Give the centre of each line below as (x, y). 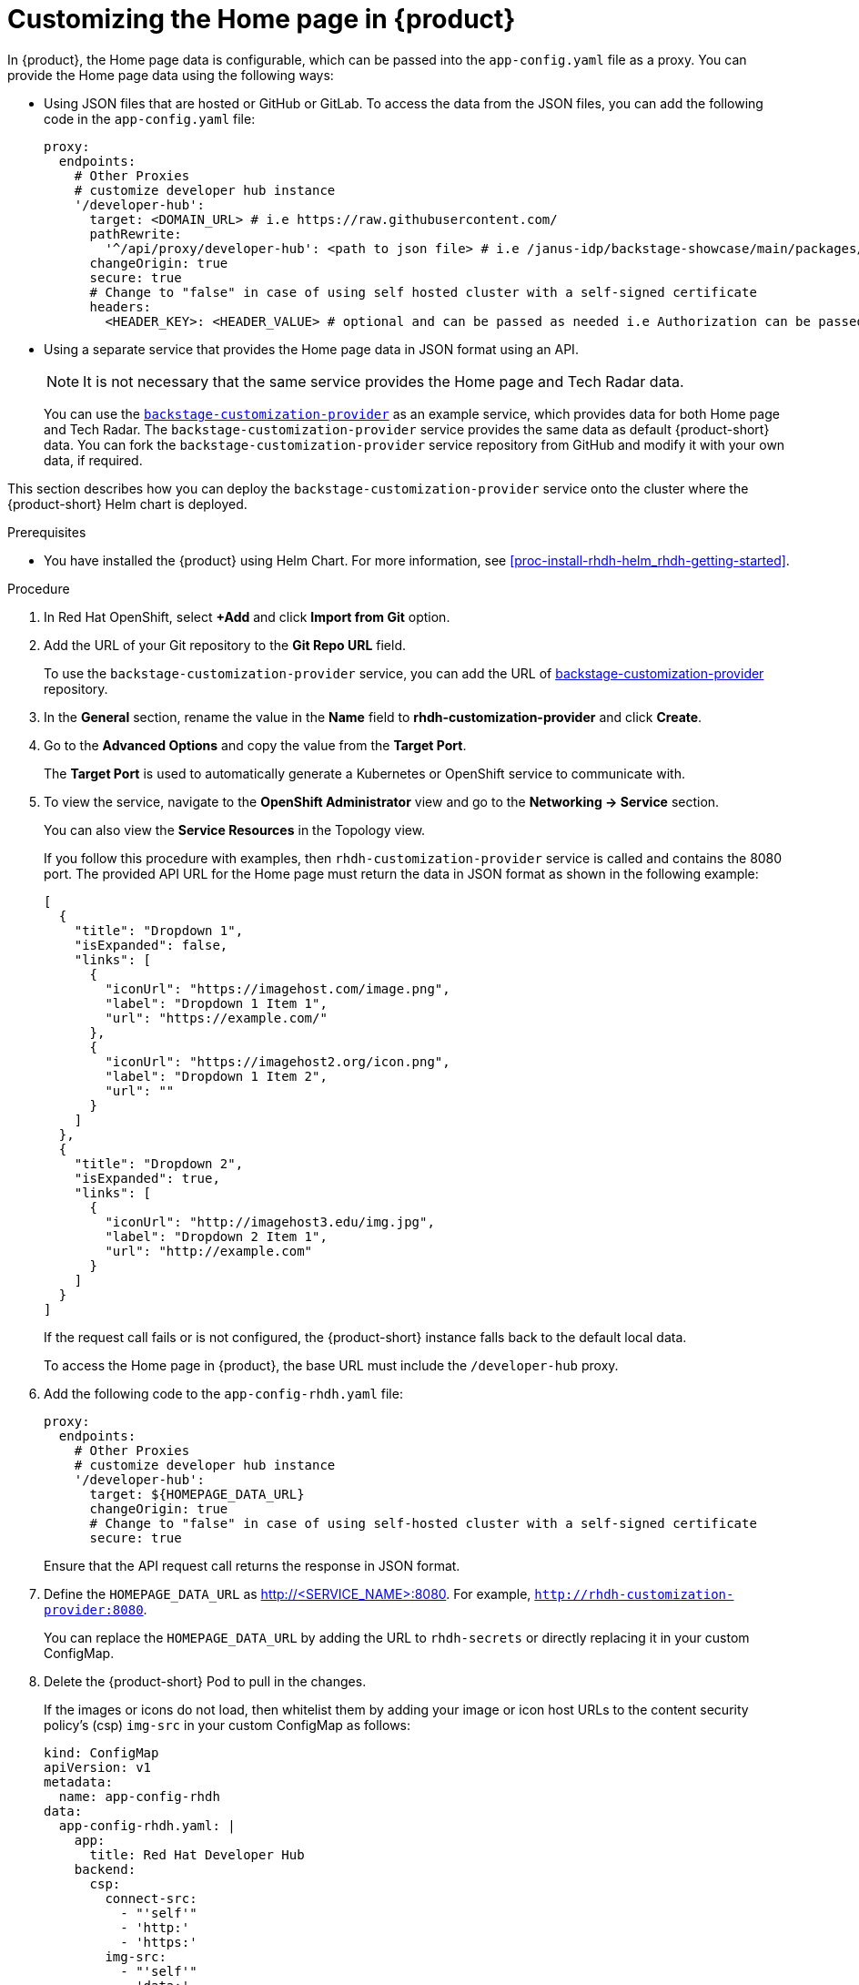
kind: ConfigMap (101, 1752)
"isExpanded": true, (147, 1178)
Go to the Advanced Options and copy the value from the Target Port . (255, 745)
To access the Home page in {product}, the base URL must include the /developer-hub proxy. (331, 1365)
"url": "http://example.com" (209, 1251)
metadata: (78, 1781)
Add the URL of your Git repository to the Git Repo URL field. (225, 645)
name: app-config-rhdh (139, 1796)
